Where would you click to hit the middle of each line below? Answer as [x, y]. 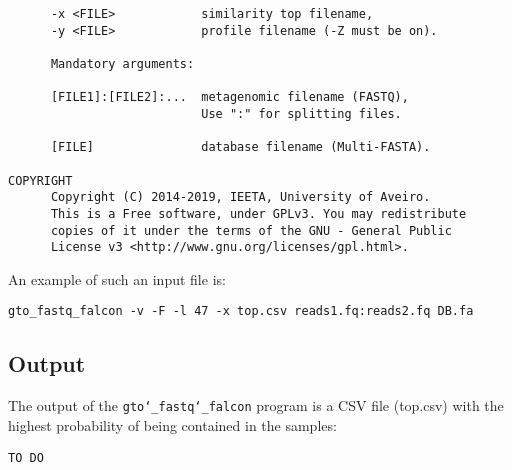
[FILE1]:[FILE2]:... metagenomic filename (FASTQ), [229, 97]
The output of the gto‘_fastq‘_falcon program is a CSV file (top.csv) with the [256, 405]
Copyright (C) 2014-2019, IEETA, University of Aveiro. [240, 197]
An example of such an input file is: [117, 278]
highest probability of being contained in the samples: [172, 424]
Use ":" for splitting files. [301, 113]
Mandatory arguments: [122, 63]
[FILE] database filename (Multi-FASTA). [240, 147]
